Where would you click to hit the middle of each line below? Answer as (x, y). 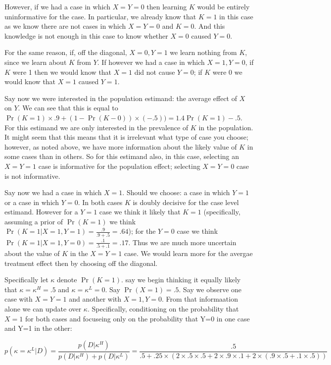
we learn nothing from (203, 52)
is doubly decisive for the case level (186, 202)
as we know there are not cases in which (65, 26)
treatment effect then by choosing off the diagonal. (81, 263)
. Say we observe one (210, 289)
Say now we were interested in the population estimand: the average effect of (121, 98)
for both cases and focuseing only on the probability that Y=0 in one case (137, 318)
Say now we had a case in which (53, 192)
